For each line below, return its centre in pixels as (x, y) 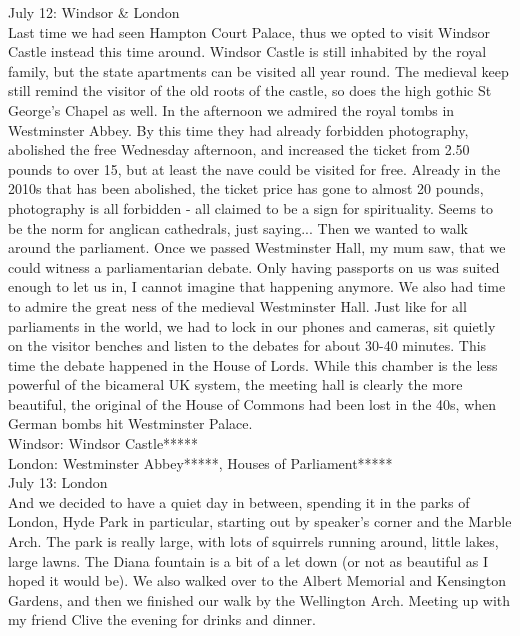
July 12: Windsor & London (94, 12)
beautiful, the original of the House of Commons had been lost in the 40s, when (252, 403)
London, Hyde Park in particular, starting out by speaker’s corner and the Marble (260, 521)
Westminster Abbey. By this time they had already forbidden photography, (238, 129)
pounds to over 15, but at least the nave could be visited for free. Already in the (254, 168)
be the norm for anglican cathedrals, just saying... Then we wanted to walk (238, 227)
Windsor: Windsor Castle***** (103, 443)
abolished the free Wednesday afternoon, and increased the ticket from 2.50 (239, 149)
